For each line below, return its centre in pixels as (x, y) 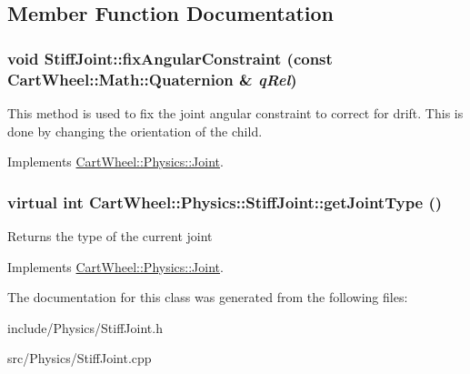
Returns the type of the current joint (110, 235)
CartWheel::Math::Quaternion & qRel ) (152, 79)
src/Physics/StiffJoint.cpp (80, 358)
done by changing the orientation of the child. (135, 131)
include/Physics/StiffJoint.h (85, 327)
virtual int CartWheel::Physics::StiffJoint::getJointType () (225, 202)
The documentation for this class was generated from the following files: (208, 297)
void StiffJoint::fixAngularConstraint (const (170, 58)
